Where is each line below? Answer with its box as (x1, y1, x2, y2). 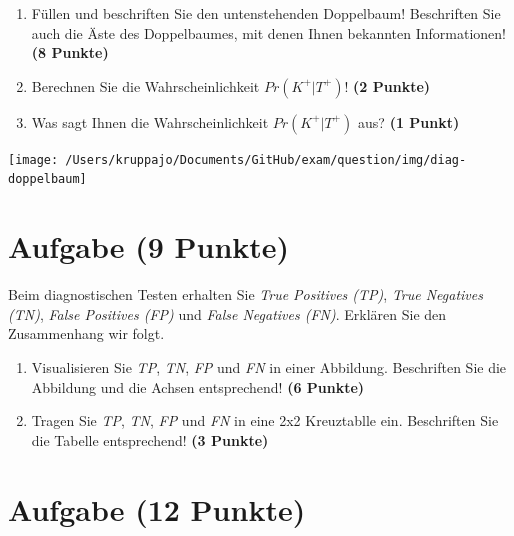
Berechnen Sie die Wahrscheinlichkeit (31, 75, 260, 96)
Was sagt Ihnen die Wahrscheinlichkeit (31, 111, 269, 132)
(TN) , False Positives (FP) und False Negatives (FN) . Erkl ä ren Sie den (8, 303, 447, 324)
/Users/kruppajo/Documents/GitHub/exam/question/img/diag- (65, 152, 467, 167)
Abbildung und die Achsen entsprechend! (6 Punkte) (31, 376, 365, 397)
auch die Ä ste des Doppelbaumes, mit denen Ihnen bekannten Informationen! (31, 22, 506, 43)
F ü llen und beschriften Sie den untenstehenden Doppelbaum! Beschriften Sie (31, 3, 501, 23)
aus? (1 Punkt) (358, 111, 460, 132)
